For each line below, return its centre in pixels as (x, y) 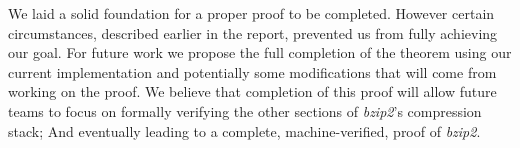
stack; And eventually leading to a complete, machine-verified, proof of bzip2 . (244, 130)
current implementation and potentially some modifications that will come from (252, 71)
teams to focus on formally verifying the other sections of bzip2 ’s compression (245, 110)
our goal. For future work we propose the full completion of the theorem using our (260, 52)
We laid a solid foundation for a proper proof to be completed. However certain (251, 13)
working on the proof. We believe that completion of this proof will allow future (252, 91)
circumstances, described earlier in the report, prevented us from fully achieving (253, 32)
